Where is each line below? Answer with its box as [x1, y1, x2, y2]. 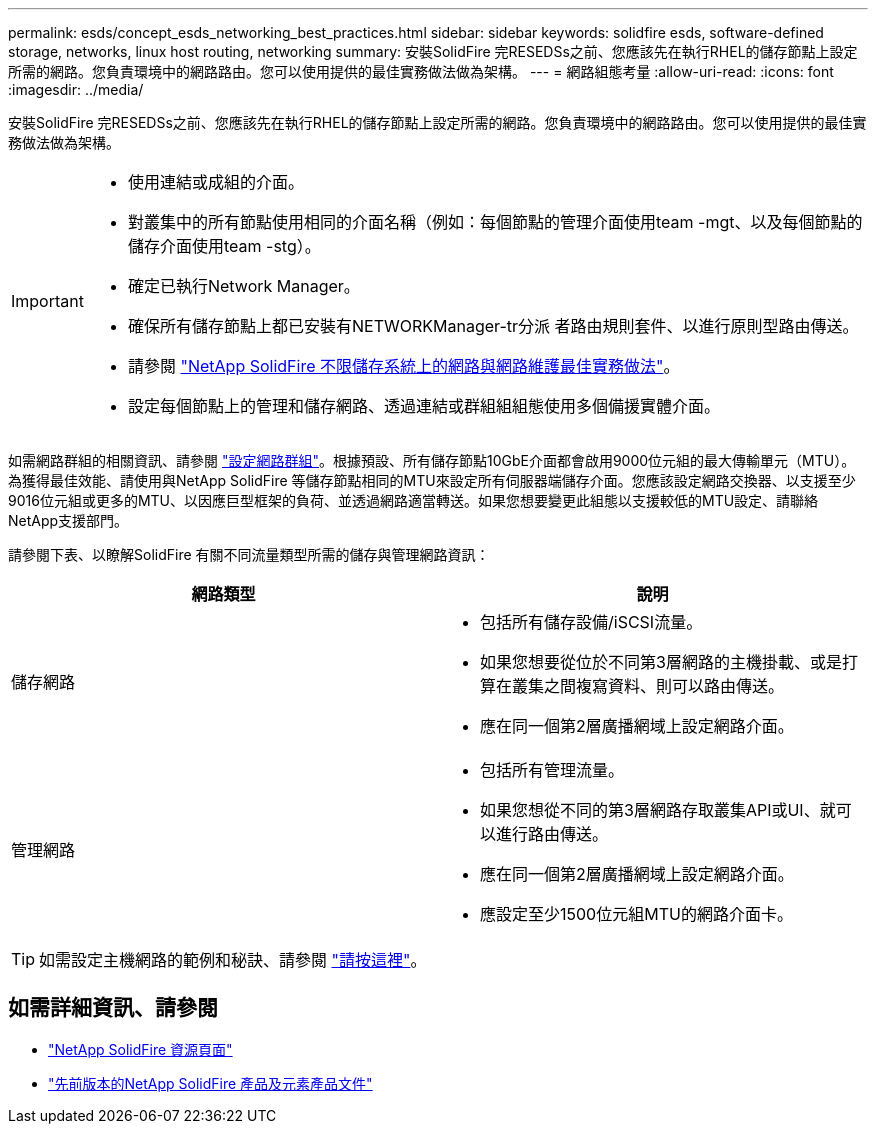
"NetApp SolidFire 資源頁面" [48, 1040, 233, 1058]
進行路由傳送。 [496, 824, 609, 844]
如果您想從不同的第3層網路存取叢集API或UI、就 [480, 800, 836, 820]
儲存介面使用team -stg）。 [127, 236, 321, 256]
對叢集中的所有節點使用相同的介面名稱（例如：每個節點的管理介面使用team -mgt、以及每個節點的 [127, 212, 863, 232]
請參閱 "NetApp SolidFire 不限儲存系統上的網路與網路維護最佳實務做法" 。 [127, 356, 680, 376]
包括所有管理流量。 [480, 760, 625, 780]
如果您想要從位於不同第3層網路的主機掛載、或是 [480, 652, 842, 672]
